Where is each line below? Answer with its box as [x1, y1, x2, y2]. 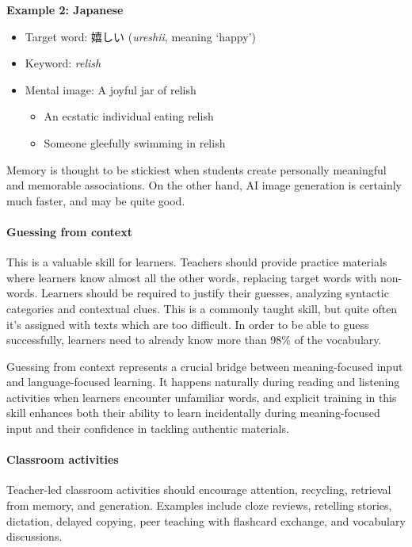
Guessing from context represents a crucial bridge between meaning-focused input [6, 358, 403, 374]
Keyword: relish [25, 55, 101, 71]
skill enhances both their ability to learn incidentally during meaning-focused [6, 404, 380, 421]
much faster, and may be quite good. [6, 192, 185, 208]
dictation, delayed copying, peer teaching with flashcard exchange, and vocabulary [6, 512, 406, 529]
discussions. [6, 528, 63, 545]
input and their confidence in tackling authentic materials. [6, 420, 289, 437]
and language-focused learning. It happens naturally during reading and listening [6, 373, 400, 390]
